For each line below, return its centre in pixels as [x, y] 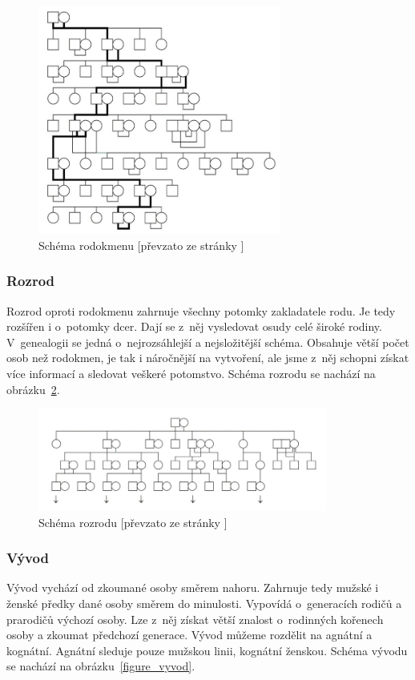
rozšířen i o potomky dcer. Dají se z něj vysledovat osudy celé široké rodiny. [194, 326]
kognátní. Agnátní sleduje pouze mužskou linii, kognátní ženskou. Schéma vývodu [207, 650]
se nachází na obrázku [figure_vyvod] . [101, 666]
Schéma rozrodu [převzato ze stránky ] [133, 522]
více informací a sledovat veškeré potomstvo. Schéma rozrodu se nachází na [191, 373]
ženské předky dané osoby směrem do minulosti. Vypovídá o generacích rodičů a [204, 604]
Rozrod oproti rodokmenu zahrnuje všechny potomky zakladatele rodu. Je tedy [201, 310]
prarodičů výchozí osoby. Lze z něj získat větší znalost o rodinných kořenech [195, 619]
